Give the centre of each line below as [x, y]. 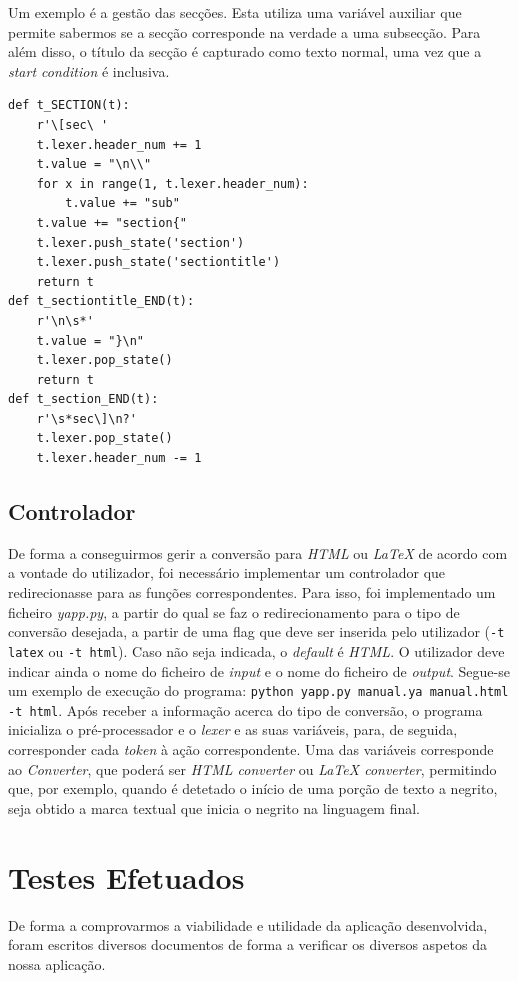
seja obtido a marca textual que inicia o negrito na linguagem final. [214, 807]
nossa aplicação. [57, 963]
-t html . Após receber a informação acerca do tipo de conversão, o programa [245, 709]
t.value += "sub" [122, 203]
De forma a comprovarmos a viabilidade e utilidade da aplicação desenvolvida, [248, 924]
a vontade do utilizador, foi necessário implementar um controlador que [227, 572]
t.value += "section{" [111, 222]
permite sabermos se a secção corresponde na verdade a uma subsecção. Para [244, 31]
